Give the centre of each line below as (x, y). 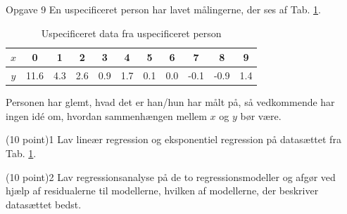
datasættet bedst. (44, 204)
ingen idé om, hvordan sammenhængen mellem (106, 115)
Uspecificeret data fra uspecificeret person (131, 33)
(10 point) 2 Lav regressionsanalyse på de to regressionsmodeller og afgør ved (171, 176)
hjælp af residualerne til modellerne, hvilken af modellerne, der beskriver (162, 190)
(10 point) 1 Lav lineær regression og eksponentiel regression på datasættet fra (173, 139)
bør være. (261, 115)
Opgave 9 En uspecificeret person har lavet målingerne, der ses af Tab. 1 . (163, 9)
